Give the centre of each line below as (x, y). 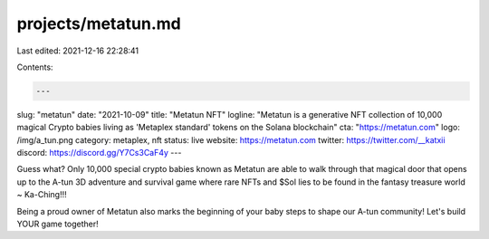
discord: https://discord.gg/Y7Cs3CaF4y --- (99, 153)
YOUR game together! (58, 224)
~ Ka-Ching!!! (42, 195)
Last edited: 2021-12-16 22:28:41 (78, 51)
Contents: (35, 67)
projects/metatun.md (99, 24)
